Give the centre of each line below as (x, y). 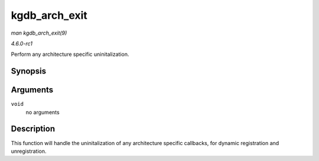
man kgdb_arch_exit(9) (39, 33)
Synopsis (29, 71)
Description (33, 129)
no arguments (43, 112)
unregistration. (29, 151)
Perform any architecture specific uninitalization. (70, 54)
